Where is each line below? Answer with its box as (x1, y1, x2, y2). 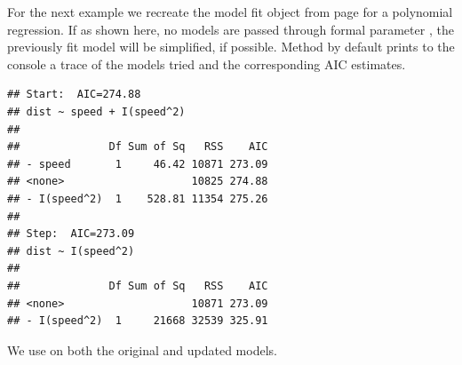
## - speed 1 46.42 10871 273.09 (7, 157, 268, 171)
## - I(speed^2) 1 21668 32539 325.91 (7, 314, 268, 328)
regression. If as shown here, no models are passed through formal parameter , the (7, 20, 454, 38)
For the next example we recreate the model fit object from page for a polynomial (7, 3, 453, 20)
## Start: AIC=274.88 (7, 88, 141, 101)
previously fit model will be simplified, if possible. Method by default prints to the (7, 37, 455, 56)
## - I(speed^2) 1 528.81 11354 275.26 (7, 192, 268, 205)
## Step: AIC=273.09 (7, 227, 135, 241)
